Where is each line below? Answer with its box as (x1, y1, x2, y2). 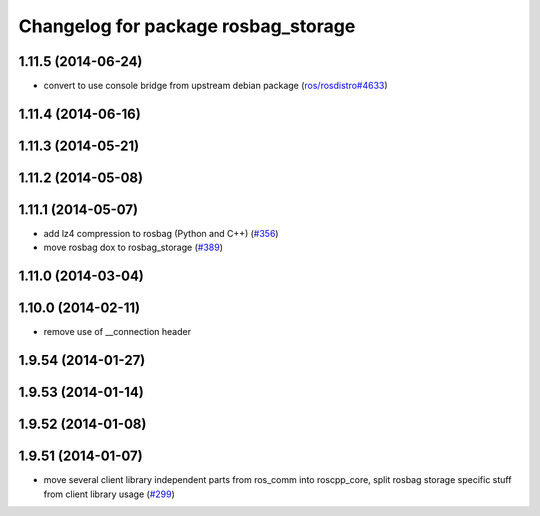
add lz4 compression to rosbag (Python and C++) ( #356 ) (43, 228, 279, 240)
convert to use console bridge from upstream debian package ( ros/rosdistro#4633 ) (43, 80, 389, 92)
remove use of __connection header (43, 326, 192, 338)
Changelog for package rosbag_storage (18, 15, 356, 37)
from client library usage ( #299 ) (43, 488, 175, 500)
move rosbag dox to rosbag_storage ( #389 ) (43, 241, 224, 254)
